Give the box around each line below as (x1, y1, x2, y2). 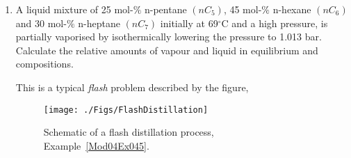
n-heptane (78, 15, 120, 30)
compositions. (15, 56, 74, 71)
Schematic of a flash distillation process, (43, 125, 214, 139)
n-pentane (144, 2, 187, 16)
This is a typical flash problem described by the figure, (15, 79, 249, 94)
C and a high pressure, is (221, 15, 328, 30)
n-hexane (272, 2, 311, 16)
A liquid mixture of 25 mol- (15, 2, 133, 16)
